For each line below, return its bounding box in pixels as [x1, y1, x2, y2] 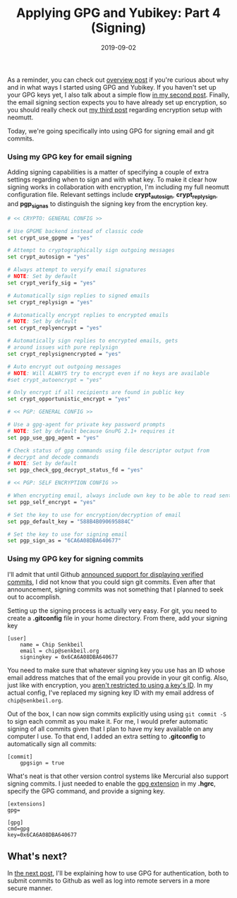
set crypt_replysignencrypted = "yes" [7, 350, 121, 357]
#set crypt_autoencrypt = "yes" [7, 376, 102, 383]
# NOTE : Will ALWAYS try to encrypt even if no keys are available [7, 369, 210, 377]
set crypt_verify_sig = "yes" [7, 279, 97, 287]
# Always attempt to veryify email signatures [7, 266, 147, 273]
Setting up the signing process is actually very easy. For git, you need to [7, 606, 217, 615]
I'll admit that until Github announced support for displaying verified [7, 570, 204, 578]
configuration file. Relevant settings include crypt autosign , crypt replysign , [7, 191, 219, 200]
